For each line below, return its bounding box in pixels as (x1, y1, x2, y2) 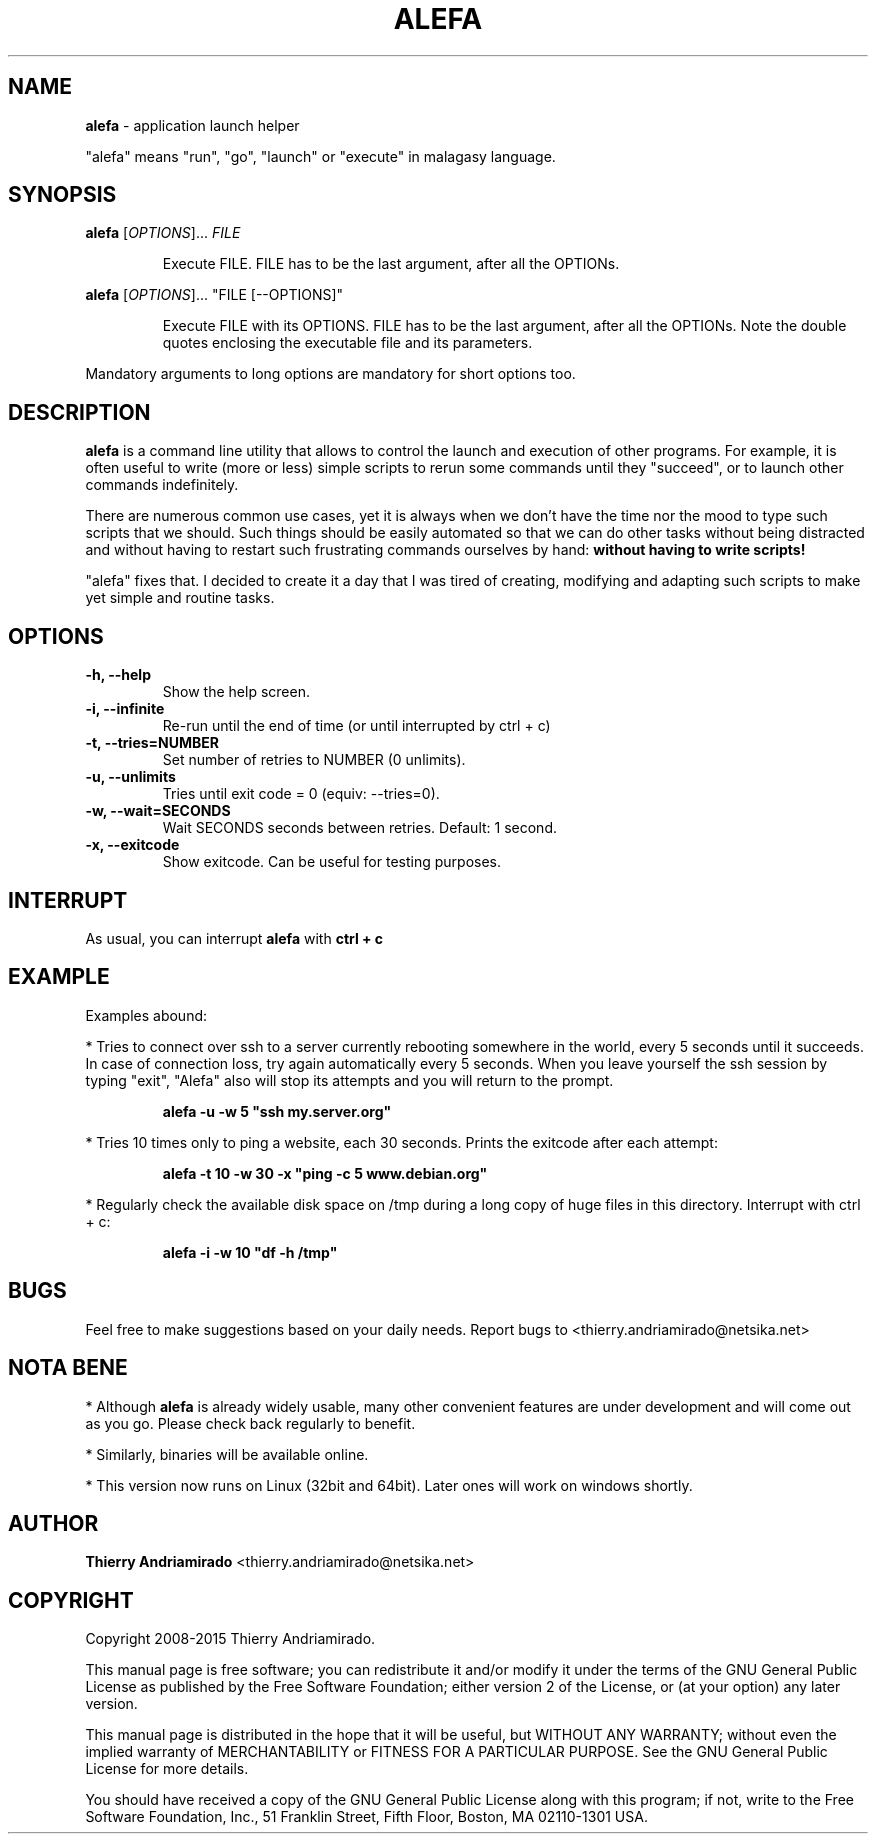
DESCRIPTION (8, 399, 151, 425)
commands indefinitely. (85, 476, 239, 494)
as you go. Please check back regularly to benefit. (85, 1414, 416, 1432)
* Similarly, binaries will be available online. (85, 1445, 369, 1463)
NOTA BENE (8, 1355, 128, 1381)
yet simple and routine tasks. (85, 589, 275, 607)
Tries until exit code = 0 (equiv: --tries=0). (162, 785, 440, 803)
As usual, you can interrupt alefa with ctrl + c (85, 929, 384, 947)
